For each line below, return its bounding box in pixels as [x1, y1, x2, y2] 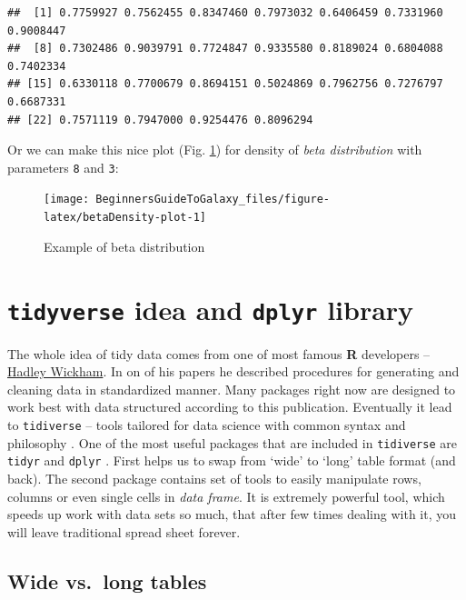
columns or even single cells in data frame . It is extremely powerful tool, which [7, 486, 445, 505]
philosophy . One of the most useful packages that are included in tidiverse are [7, 433, 457, 452]
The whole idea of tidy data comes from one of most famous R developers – [7, 344, 431, 363]
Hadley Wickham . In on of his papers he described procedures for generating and [7, 362, 460, 381]
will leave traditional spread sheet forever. [7, 522, 241, 541]
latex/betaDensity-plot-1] [44, 211, 206, 225]
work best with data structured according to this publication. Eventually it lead [7, 397, 452, 416]
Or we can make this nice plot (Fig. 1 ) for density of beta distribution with [7, 140, 422, 159]
